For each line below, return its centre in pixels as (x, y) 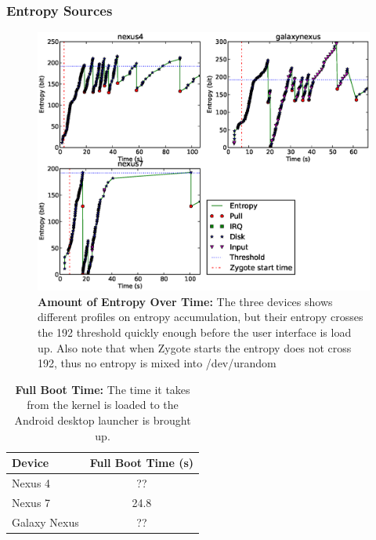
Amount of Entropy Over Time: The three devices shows (185, 301)
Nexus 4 (31, 483)
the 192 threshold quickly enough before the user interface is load (195, 332)
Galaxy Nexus (45, 522)
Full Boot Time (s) (142, 463)
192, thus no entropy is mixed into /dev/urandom (157, 363)
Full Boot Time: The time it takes (103, 389)
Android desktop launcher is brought (103, 420)
